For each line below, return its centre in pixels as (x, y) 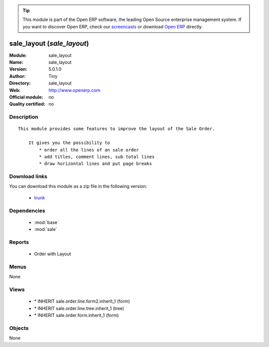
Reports (19, 242)
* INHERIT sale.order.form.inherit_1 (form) (76, 315)
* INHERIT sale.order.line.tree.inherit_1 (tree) (79, 308)
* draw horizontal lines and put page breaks (95, 164)
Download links (28, 176)
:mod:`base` (47, 222)
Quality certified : (27, 104)
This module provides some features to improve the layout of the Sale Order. (117, 129)
